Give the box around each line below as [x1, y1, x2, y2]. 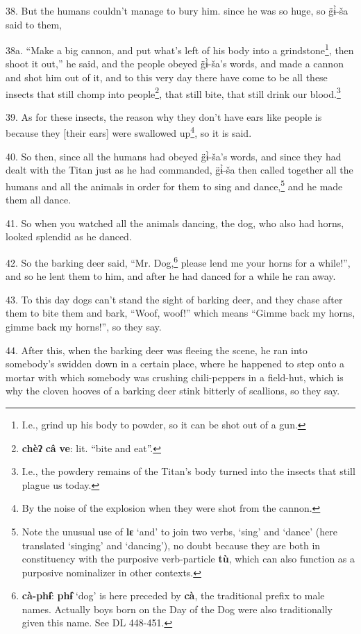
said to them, [6, 17, 62, 31]
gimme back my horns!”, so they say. [6, 319, 162, 333]
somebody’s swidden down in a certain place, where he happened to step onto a [6, 356, 345, 371]
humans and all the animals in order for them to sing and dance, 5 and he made [6, 176, 343, 193]
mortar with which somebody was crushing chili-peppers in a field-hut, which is [6, 369, 344, 384]
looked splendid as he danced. [6, 229, 132, 244]
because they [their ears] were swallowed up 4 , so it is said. [6, 124, 252, 140]
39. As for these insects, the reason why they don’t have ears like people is [6, 109, 322, 124]
